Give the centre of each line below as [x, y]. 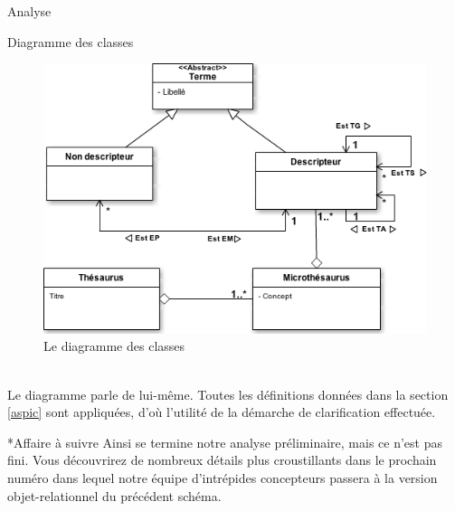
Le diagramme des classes [114, 346]
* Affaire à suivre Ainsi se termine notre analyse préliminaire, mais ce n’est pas [225, 442]
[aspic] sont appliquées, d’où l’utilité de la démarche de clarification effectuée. [222, 412]
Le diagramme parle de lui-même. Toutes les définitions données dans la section [228, 394]
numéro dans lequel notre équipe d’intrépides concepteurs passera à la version [223, 477]
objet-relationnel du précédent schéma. [114, 495]
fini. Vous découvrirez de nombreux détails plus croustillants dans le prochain [222, 460]
